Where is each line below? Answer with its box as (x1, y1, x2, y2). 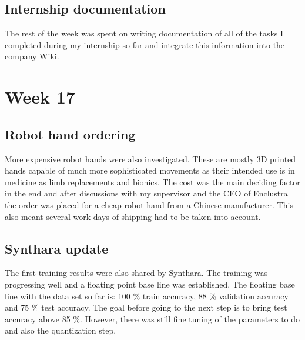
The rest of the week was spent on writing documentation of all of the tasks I (5, 27, 284, 39)
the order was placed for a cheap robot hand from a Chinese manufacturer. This (5, 198, 293, 211)
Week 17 (5, 85, 76, 109)
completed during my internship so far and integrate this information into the (5, 38, 285, 51)
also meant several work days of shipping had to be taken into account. (5, 210, 261, 222)
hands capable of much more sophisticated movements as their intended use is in (5, 164, 295, 176)
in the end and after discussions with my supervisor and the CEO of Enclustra (5, 187, 288, 199)
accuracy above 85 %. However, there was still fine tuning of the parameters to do (5, 312, 300, 325)
